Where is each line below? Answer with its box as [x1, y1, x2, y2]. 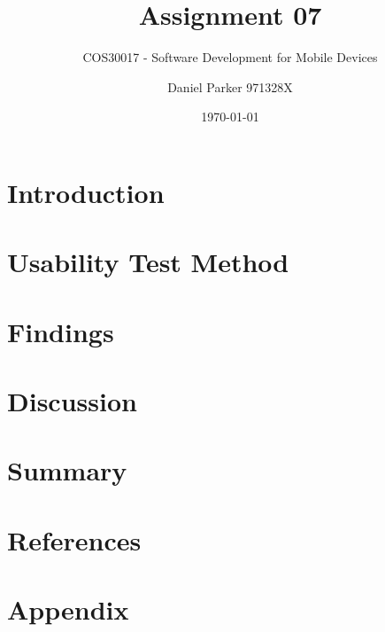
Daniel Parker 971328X [167, 77, 293, 96]
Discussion [7, 383, 137, 419]
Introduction [7, 174, 165, 210]
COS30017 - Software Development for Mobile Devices [82, 48, 378, 66]
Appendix [7, 591, 129, 628]
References [7, 521, 142, 558]
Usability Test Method [7, 244, 289, 280]
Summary [7, 452, 127, 488]
